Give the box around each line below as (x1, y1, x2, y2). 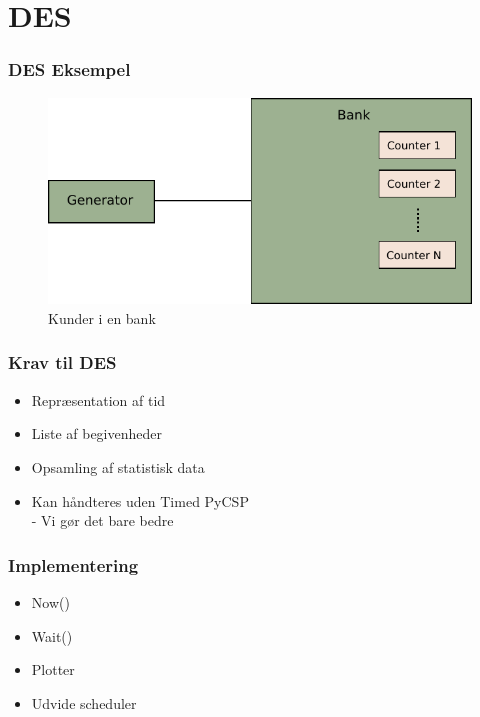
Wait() (31, 625, 73, 646)
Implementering (8, 552, 139, 577)
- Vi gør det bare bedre (31, 510, 174, 531)
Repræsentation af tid (31, 389, 166, 410)
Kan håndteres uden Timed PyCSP (31, 490, 249, 511)
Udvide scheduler (31, 692, 137, 713)
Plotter (31, 659, 75, 680)
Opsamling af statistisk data (31, 456, 205, 477)
